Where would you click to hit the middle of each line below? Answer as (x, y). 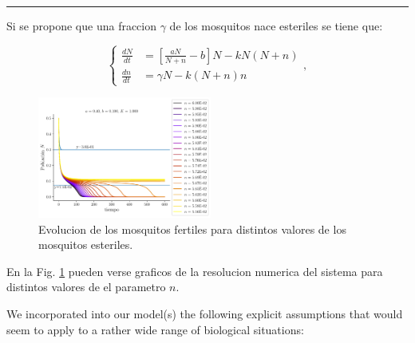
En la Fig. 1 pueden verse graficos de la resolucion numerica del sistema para (195, 271)
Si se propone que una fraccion (82, 26)
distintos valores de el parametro (86, 287)
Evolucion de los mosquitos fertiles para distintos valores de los (192, 229)
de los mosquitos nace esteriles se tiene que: (276, 26)
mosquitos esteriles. (86, 244)
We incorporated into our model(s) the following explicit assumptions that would (205, 314)
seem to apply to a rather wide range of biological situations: (155, 329)
